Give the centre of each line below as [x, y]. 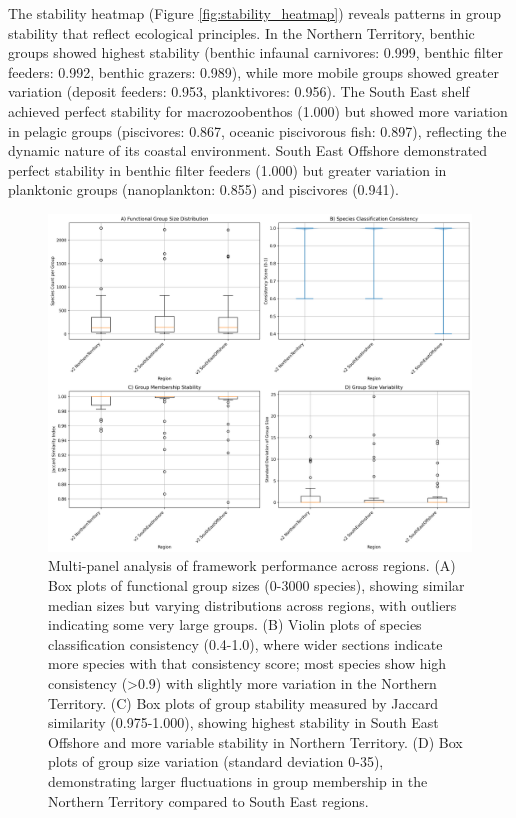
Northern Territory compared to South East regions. [208, 800]
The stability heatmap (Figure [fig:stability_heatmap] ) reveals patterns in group [255, 13]
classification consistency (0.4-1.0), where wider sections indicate [245, 643]
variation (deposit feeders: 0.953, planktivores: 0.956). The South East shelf [239, 91]
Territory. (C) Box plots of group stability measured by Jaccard [243, 702]
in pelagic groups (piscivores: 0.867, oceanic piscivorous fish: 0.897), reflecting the [257, 130]
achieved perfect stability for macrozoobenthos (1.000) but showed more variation [258, 110]
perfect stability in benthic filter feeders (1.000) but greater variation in [227, 169]
